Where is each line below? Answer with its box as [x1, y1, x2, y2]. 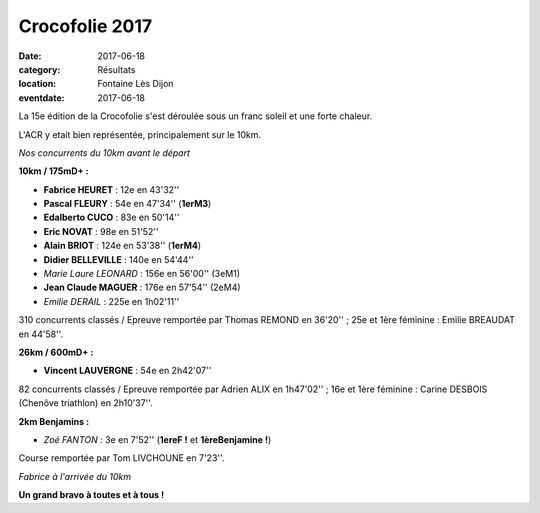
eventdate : [18, 91, 65, 104]
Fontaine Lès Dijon [97, 78, 174, 90]
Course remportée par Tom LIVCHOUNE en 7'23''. [18, 452, 225, 464]
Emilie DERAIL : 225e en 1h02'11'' [43, 295, 180, 307]
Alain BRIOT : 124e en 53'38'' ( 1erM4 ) [43, 240, 202, 252]
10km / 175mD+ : [18, 165, 89, 177]
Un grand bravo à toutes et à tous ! [18, 489, 165, 501]
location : [18, 78, 57, 90]
